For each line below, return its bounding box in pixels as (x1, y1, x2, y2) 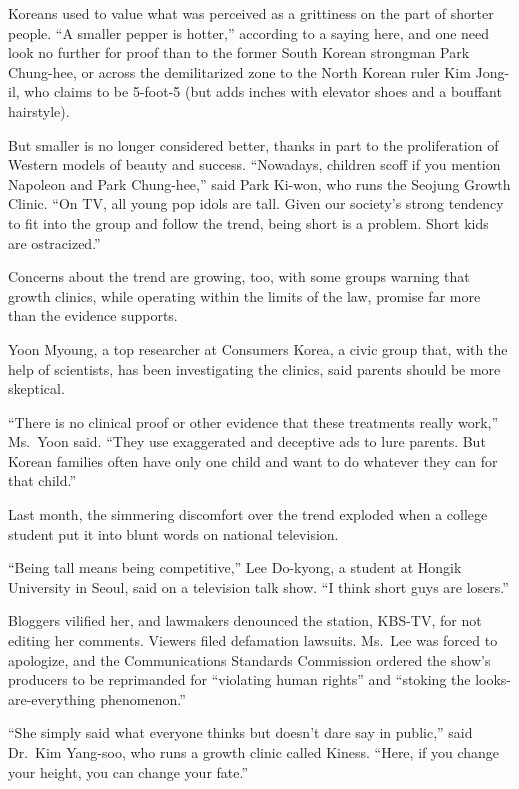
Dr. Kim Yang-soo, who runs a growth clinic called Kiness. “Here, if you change (8, 742, 500, 762)
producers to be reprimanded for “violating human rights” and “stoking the (8, 669, 471, 690)
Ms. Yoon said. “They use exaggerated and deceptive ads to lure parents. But (8, 431, 486, 452)
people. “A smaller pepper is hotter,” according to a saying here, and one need (8, 22, 490, 43)
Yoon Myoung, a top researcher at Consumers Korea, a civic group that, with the (8, 338, 508, 359)
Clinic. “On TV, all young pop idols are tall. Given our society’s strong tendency (8, 193, 504, 214)
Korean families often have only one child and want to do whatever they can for (8, 450, 498, 471)
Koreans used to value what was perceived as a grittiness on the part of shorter (8, 3, 494, 23)
